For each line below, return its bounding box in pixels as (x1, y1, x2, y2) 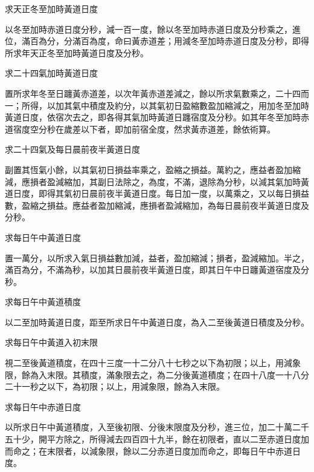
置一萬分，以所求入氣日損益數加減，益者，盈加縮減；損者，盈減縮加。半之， (5, 251, 309, 264)
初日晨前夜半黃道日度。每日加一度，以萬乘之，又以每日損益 (72, 187, 309, 200)
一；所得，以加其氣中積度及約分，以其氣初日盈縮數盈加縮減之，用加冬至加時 (5, 99, 309, 111)
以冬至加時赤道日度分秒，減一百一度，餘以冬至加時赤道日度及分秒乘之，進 (5, 22, 301, 35)
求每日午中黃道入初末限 (5, 336, 98, 349)
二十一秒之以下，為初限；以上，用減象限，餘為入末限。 (5, 380, 225, 393)
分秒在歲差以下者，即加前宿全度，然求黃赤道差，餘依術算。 (38, 122, 275, 135)
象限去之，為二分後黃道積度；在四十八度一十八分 (114, 368, 309, 381)
